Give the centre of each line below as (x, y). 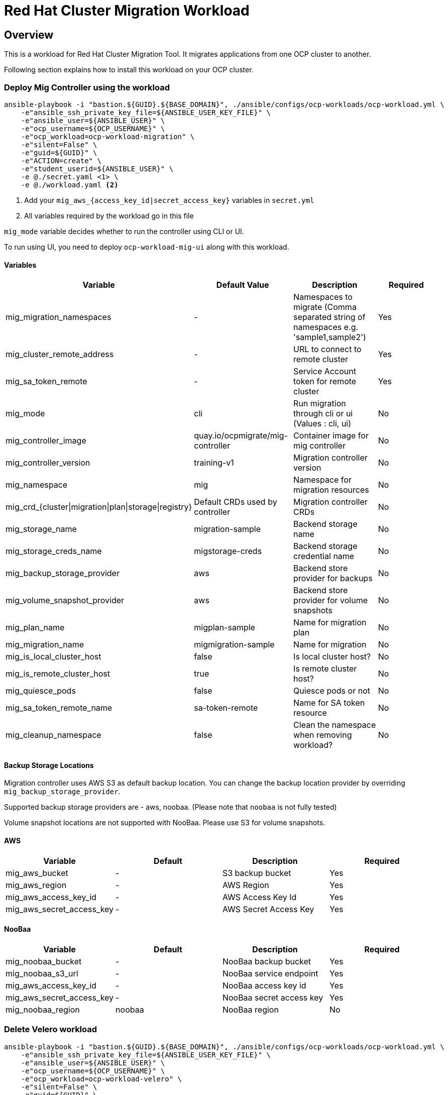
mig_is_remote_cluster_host (58, 674)
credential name (324, 556)
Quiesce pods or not (332, 691)
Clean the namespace (335, 725)
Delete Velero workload (51, 1029)
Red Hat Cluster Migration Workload (127, 11)
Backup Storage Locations (49, 765)
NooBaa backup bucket (267, 961)
